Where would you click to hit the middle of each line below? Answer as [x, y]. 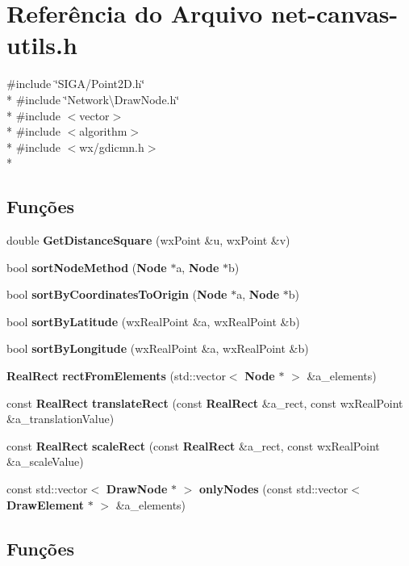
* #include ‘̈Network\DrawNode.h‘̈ [93, 99]
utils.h [42, 45]
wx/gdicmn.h [112, 147]
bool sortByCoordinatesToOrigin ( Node [117, 294]
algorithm [103, 131]
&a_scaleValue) [45, 461]
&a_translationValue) [61, 419]
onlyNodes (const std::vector [273, 489]
